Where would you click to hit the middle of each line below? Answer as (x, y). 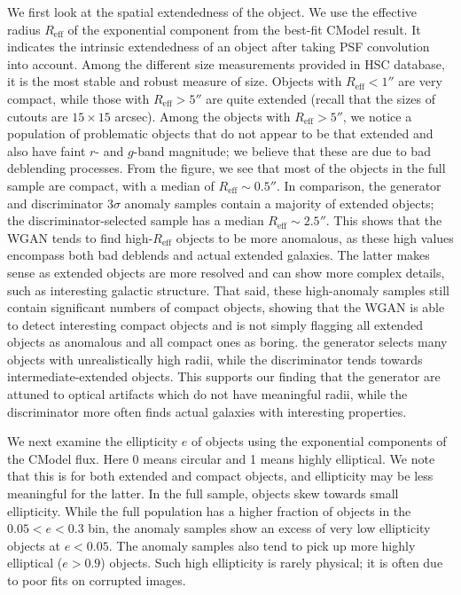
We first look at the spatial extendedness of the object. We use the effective (212, 12)
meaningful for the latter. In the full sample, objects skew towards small (203, 493)
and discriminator (55, 203)
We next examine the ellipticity (93, 441)
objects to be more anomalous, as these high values (315, 237)
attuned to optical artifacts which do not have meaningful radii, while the (207, 394)
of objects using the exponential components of (319, 441)
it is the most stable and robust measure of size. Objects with (175, 81)
